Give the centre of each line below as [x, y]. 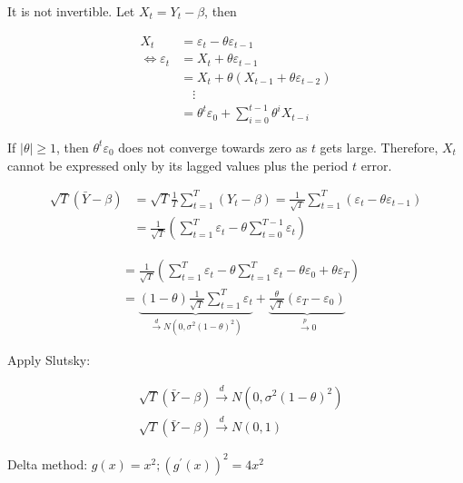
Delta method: [48, 463]
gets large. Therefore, [379, 147]
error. [376, 165]
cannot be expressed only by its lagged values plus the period [178, 165]
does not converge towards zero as [213, 147]
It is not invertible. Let [71, 11]
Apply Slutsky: [49, 360]
